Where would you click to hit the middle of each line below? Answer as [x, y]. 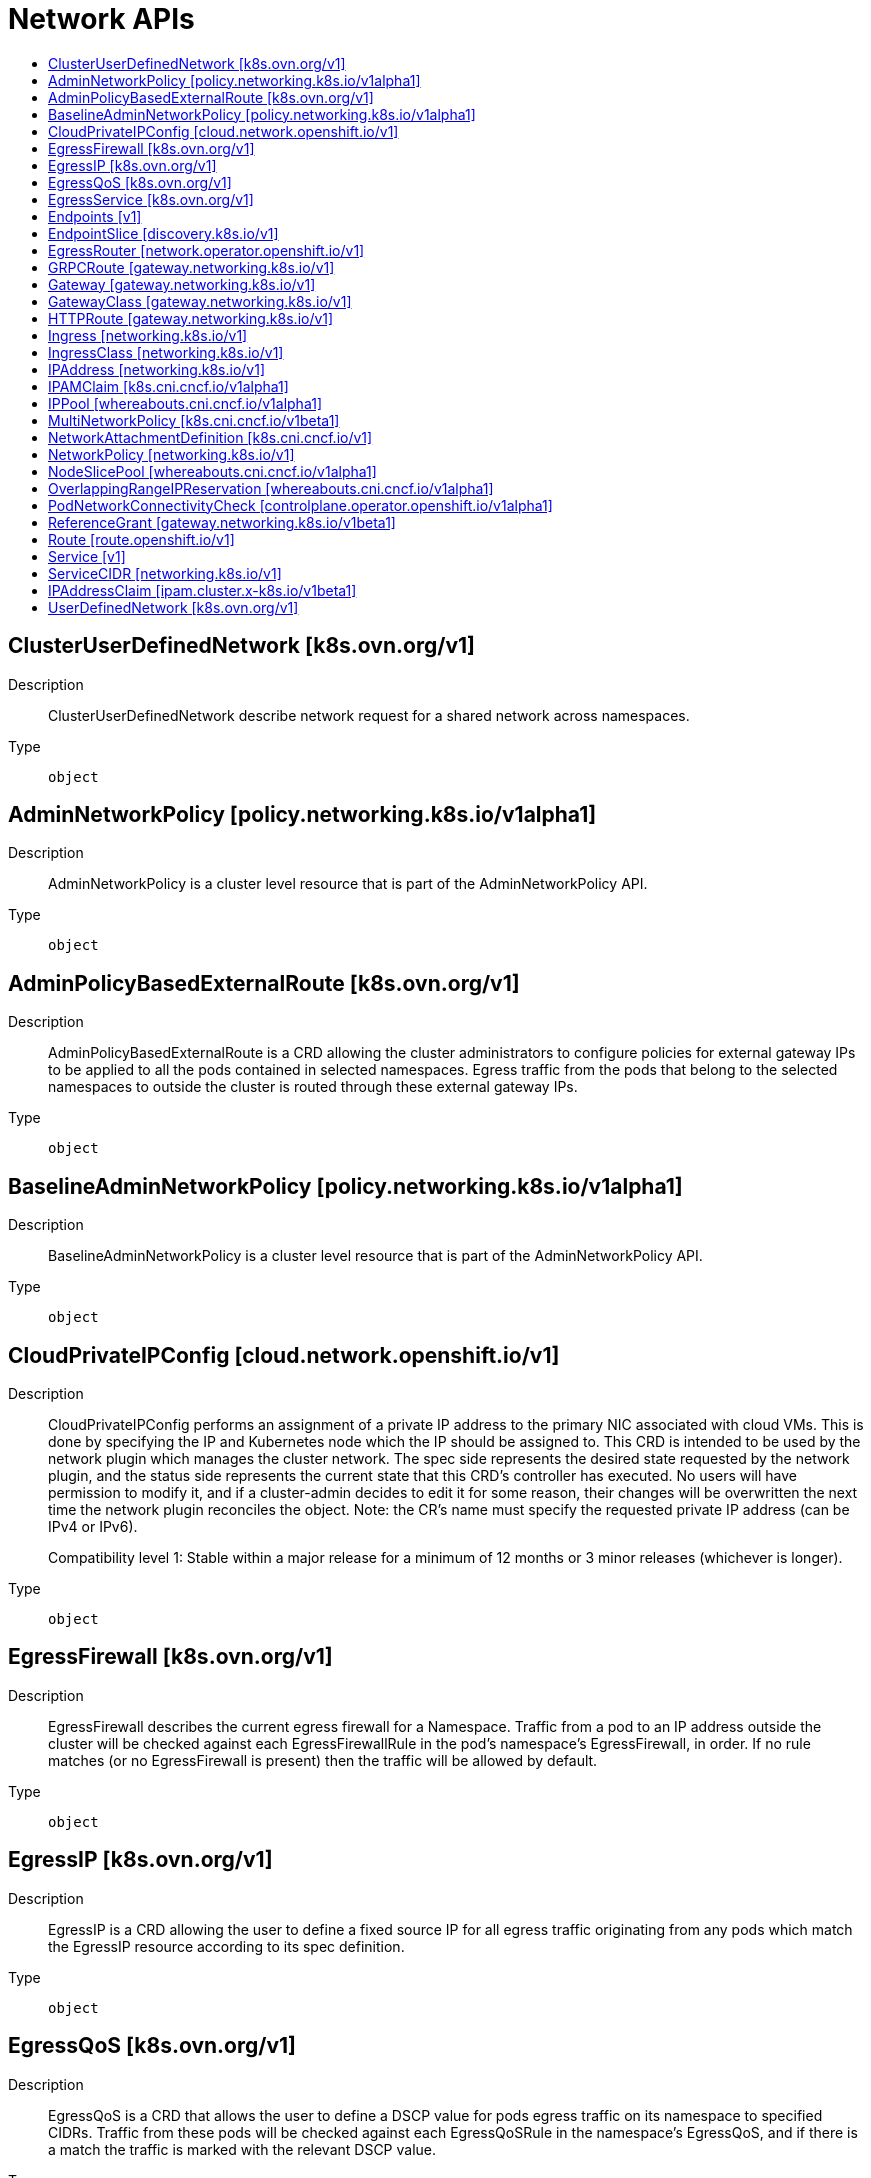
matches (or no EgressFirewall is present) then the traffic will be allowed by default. [323, 1760]
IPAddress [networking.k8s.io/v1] [157, 369]
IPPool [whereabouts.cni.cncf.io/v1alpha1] [185, 403]
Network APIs [101, 19]
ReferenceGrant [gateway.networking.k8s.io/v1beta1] [222, 522]
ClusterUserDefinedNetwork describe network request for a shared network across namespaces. [369, 715]
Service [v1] [87, 556]
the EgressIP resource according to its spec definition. [226, 1946]
